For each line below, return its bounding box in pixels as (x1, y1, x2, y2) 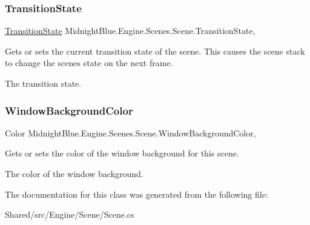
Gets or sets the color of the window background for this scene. (5, 147, 239, 160)
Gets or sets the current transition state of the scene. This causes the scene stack (5, 44, 305, 57)
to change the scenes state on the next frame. (5, 56, 173, 69)
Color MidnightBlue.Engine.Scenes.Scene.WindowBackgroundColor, (5, 126, 256, 139)
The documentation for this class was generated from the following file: (5, 187, 268, 200)
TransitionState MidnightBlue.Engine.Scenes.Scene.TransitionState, (5, 24, 256, 37)
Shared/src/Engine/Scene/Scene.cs (5, 208, 134, 221)
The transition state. (5, 77, 82, 89)
